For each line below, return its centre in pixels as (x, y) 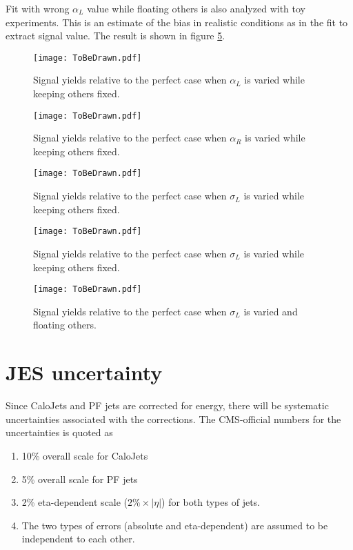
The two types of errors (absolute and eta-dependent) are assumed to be (175, 525)
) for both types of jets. (211, 502)
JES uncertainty (84, 372)
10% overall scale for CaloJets (85, 455)
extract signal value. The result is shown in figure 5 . (115, 36)
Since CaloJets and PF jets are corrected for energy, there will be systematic (167, 405)
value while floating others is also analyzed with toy (196, 8)
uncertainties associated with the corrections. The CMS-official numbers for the (173, 419)
